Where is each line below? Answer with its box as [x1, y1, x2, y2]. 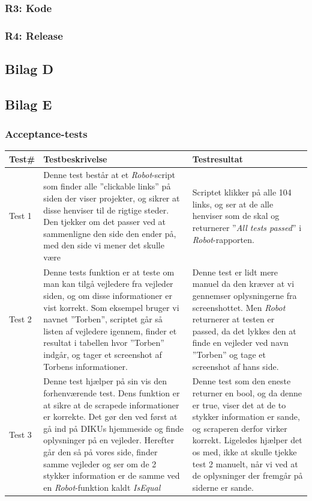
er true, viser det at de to [192, 398, 286, 411]
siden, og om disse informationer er [43, 289, 172, 301]
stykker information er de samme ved [43, 469, 180, 482]
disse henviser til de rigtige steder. [43, 203, 169, 216]
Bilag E [5, 94, 52, 113]
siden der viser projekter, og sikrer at [43, 192, 180, 204]
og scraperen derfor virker [192, 422, 287, 434]
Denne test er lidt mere [192, 265, 278, 278]
